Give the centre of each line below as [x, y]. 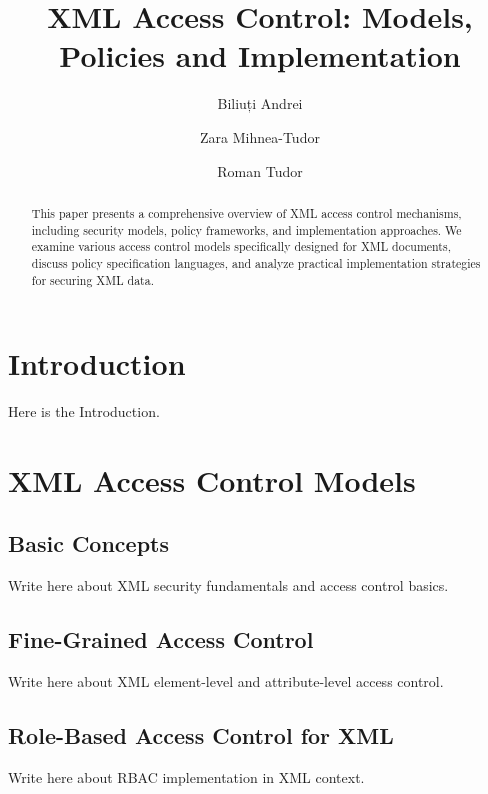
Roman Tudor [260, 170]
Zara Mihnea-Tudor [260, 136]
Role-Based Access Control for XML [201, 735]
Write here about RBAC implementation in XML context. [186, 776]
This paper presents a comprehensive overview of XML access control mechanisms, [246, 212]
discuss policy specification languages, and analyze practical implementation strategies [256, 262]
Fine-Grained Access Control [161, 639]
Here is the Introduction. [84, 411]
